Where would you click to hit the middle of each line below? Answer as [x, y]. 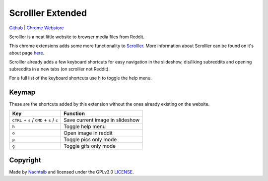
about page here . [27, 53]
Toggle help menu [85, 126]
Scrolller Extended [48, 13]
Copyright [25, 160]
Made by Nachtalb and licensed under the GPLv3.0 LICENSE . [71, 172]
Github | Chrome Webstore [36, 28]
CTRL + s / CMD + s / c [35, 120]
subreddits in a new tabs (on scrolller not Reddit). [60, 69]
